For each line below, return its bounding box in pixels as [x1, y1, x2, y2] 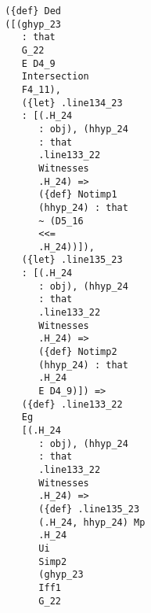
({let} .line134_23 [21, 97, 123, 109]
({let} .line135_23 [21, 254, 123, 266]
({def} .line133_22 [21, 398, 123, 410]
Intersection [21, 71, 89, 83]
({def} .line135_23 [38, 503, 140, 515]
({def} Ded [5, 6, 61, 17]
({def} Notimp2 [38, 346, 117, 358]
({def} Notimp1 [38, 189, 117, 201]
